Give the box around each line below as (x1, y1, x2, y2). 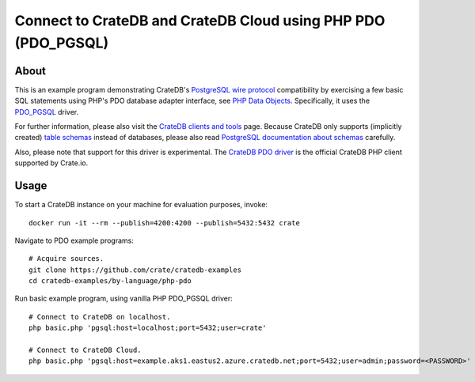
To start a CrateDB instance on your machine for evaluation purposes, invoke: (14, 200, 268, 210)
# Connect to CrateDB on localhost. (28, 312, 171, 321)
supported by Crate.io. (14, 158, 89, 168)
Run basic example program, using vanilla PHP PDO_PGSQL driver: (14, 293, 233, 304)
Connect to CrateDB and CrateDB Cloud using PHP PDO (14, 12, 386, 29)
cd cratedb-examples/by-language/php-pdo (28, 277, 192, 286)
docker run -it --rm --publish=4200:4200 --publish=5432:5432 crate (28, 218, 300, 227)
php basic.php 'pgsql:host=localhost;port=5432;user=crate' (28, 323, 267, 332)
